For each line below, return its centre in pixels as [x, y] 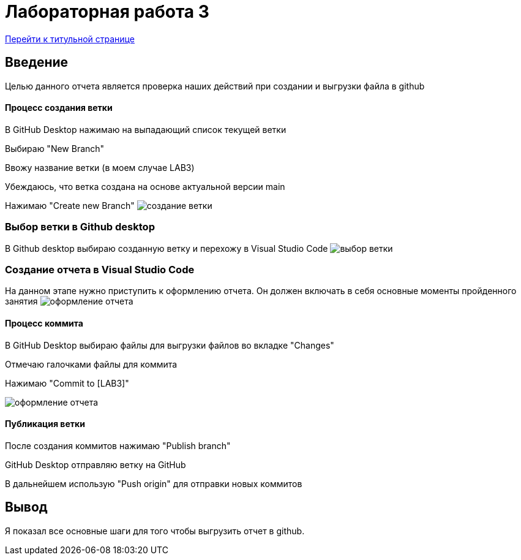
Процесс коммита [44, 323]
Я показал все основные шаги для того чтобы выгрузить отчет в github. [155, 531]
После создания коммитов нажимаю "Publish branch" [118, 445]
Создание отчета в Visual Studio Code [100, 269]
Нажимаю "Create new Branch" [70, 205]
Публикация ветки [45, 424]
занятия [21, 301]
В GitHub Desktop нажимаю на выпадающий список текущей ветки [146, 129]
